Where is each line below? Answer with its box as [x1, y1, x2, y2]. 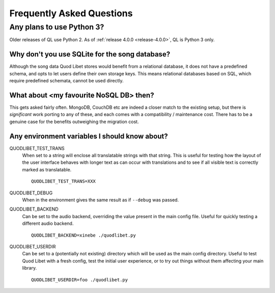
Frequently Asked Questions [9, 8, 133, 19]
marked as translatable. [22, 166, 72, 172]
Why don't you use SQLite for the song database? [9, 50, 171, 58]
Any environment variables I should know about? [9, 132, 168, 140]
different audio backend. [22, 220, 74, 226]
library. [22, 265, 37, 271]
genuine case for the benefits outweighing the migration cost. [9, 119, 139, 125]
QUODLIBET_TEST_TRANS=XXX [31, 179, 96, 184]
